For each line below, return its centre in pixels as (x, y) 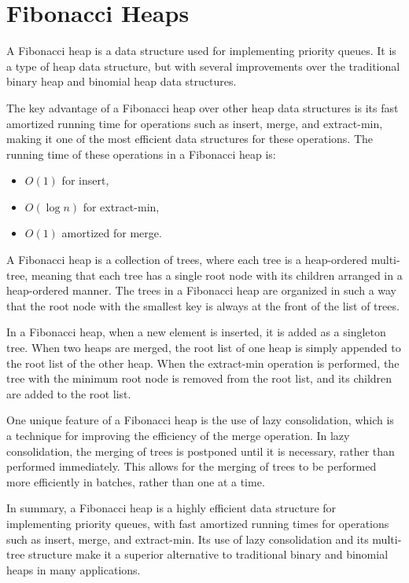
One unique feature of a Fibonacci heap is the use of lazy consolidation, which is (200, 420)
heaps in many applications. (74, 569)
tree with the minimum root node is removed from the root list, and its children (199, 378)
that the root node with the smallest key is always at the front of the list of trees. (203, 305)
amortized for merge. (112, 233)
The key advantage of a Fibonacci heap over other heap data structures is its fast (203, 107)
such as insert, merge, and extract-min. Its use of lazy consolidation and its (188, 539)
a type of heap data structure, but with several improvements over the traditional (203, 66)
